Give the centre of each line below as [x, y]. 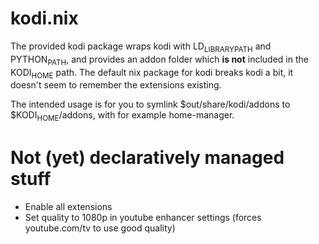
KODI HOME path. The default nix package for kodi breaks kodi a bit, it [152, 73]
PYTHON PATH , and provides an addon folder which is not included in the [159, 60]
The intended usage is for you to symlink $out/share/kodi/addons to [150, 104]
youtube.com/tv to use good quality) [100, 228]
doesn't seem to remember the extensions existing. [116, 85]
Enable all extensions [68, 207]
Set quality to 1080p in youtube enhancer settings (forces [143, 218]
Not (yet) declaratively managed [147, 158]
